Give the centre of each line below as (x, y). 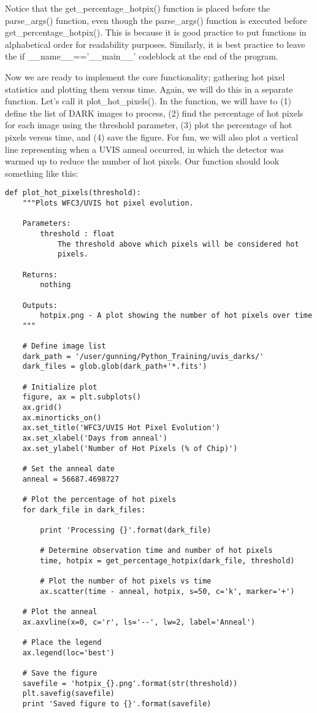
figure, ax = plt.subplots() (82, 397)
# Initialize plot (60, 387)
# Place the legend (62, 643)
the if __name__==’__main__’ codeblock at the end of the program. (142, 56)
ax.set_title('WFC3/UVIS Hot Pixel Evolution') (121, 428)
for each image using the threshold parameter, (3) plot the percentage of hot (149, 125)
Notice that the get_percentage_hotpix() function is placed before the (138, 8)
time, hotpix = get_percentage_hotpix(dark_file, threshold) (167, 561)
